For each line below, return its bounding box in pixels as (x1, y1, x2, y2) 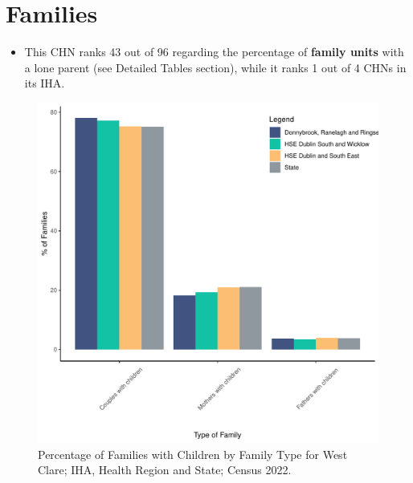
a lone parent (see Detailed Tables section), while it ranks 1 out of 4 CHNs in (24, 59, 407, 75)
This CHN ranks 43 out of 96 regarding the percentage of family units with (24, 43, 404, 60)
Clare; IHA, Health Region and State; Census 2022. (38, 461, 292, 478)
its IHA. (24, 75, 65, 91)
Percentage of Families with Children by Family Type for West (38, 445, 348, 462)
